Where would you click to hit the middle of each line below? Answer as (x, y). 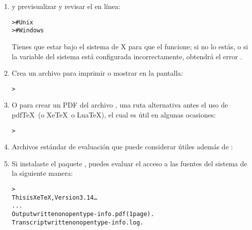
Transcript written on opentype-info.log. (78, 222)
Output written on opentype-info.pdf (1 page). (83, 214)
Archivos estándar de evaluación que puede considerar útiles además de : (122, 147)
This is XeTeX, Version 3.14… (54, 197)
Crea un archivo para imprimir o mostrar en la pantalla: (97, 73)
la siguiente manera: (42, 173)
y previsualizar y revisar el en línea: (66, 6)
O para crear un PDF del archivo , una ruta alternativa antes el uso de (120, 105)
